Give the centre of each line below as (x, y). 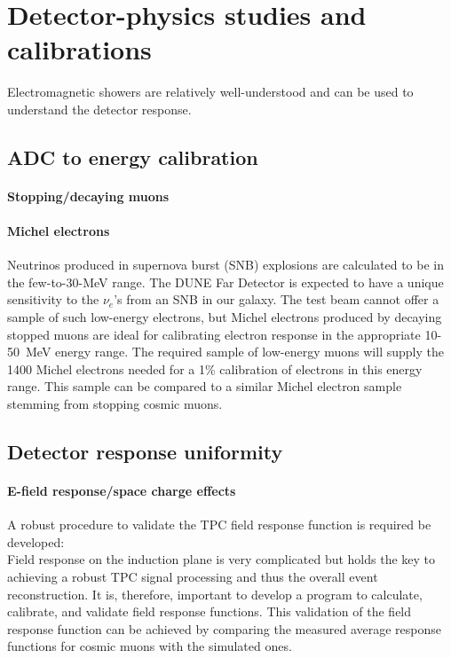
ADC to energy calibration (133, 157)
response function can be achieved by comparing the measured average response (224, 628)
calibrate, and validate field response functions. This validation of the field (210, 611)
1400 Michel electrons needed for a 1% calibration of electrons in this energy (215, 368)
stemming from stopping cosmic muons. (115, 404)
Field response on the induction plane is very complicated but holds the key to (222, 559)
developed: (36, 541)
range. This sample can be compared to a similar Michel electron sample (205, 386)
